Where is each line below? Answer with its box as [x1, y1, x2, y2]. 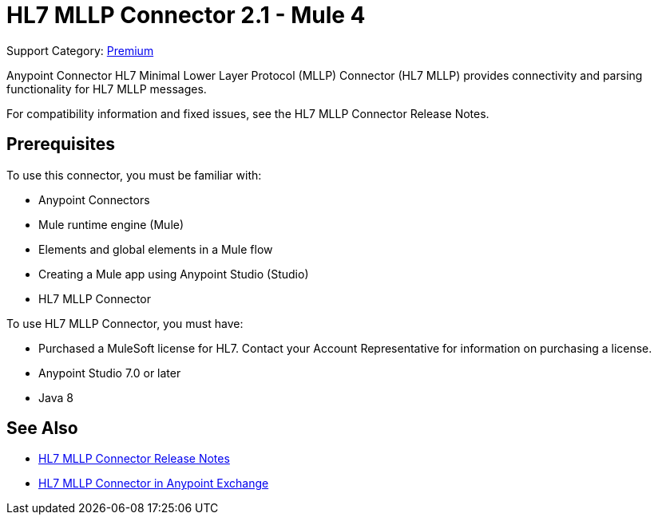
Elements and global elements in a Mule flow [38, 242, 273, 256]
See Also [6, 418, 78, 439]
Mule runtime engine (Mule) [38, 217, 184, 231]
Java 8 [38, 390, 73, 405]
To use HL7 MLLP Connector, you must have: [6, 316, 244, 330]
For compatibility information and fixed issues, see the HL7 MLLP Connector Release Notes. [6, 106, 490, 120]
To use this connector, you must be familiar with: [6, 168, 262, 182]
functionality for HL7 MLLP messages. [6, 81, 207, 96]
